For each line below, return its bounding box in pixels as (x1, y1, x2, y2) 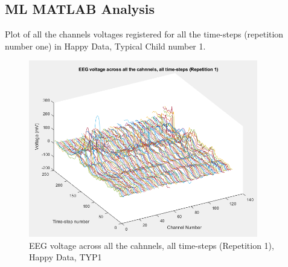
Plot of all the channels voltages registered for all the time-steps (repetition (5, 28, 284, 40)
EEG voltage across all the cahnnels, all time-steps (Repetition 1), (29, 239, 274, 251)
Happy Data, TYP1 (29, 251, 102, 263)
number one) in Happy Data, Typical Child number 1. (5, 39, 206, 52)
